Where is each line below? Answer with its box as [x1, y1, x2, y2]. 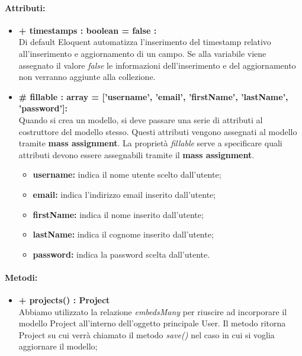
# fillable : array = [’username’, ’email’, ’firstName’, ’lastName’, [18, 90, 288, 102]
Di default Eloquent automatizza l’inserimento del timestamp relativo [18, 36, 271, 48]
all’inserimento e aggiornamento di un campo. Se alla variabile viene [18, 47, 266, 59]
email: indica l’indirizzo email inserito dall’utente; [33, 188, 216, 200]
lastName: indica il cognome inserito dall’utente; [33, 228, 214, 240]
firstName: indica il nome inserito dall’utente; [33, 208, 204, 220]
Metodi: [5, 271, 38, 283]
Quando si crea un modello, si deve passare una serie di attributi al [18, 113, 263, 126]
